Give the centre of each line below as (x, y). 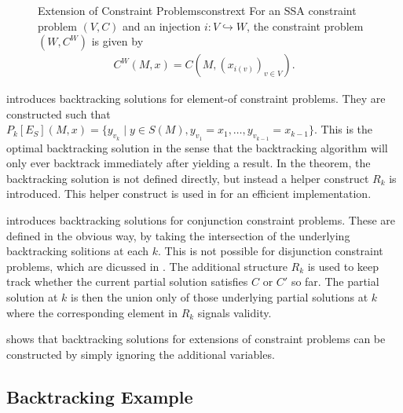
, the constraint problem (305, 26)
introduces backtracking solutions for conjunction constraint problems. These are (201, 219)
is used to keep (343, 266)
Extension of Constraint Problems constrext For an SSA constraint (197, 10)
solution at (32, 296)
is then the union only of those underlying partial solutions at (220, 296)
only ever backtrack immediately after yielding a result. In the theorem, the (189, 163)
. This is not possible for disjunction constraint (270, 251)
